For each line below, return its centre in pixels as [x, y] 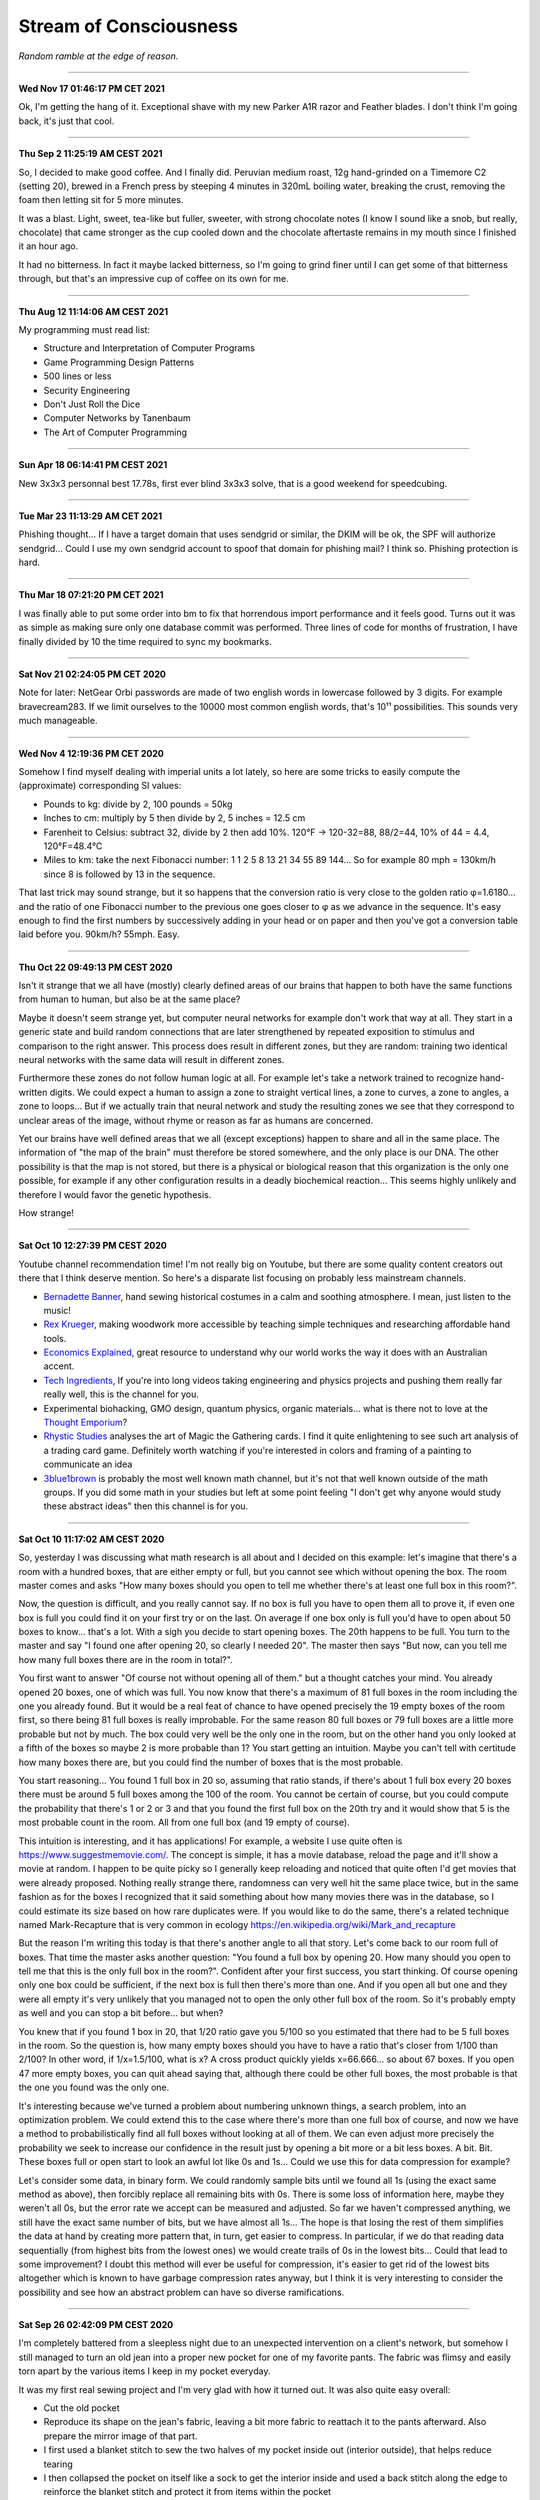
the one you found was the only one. [94, 2087]
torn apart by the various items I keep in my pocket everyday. [144, 2371]
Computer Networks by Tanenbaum [117, 418]
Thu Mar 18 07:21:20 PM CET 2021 [91, 595]
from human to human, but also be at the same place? [129, 999]
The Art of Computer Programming [115, 432]
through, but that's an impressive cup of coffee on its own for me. [153, 279]
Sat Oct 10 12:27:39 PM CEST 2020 [92, 1246]
